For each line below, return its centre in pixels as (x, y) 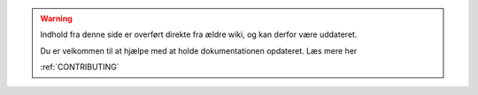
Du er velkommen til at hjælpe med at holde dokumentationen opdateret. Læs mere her (199, 51)
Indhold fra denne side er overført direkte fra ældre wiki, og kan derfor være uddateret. (199, 34)
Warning (56, 18)
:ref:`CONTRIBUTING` (80, 67)
